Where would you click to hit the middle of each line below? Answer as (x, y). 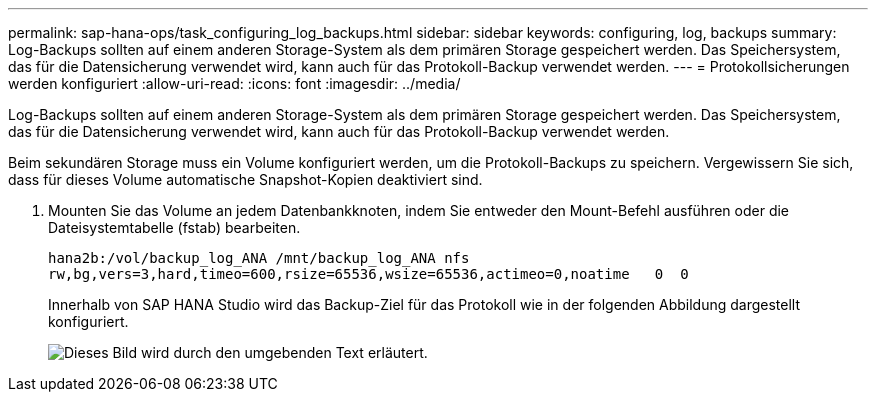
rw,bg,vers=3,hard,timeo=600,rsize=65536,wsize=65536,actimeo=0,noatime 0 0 (368, 274)
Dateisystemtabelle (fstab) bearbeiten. (174, 227)
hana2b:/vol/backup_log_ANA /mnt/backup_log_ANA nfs (259, 258)
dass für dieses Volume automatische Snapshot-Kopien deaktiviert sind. (245, 179)
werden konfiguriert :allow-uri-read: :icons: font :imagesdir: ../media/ (234, 83)
